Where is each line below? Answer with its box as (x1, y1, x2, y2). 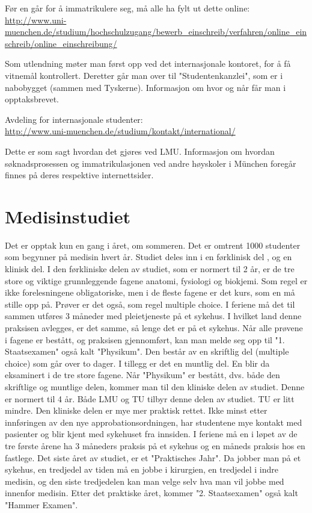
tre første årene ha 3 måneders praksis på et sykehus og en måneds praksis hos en (5, 439, 305, 452)
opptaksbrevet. (5, 93, 59, 105)
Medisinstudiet (5, 204, 130, 228)
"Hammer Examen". (5, 498, 78, 511)
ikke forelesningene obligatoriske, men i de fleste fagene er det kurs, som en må (5, 286, 295, 299)
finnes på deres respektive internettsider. (5, 169, 154, 181)
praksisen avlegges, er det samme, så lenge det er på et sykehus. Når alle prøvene (5, 322, 303, 334)
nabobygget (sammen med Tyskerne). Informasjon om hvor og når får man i (5, 81, 286, 93)
